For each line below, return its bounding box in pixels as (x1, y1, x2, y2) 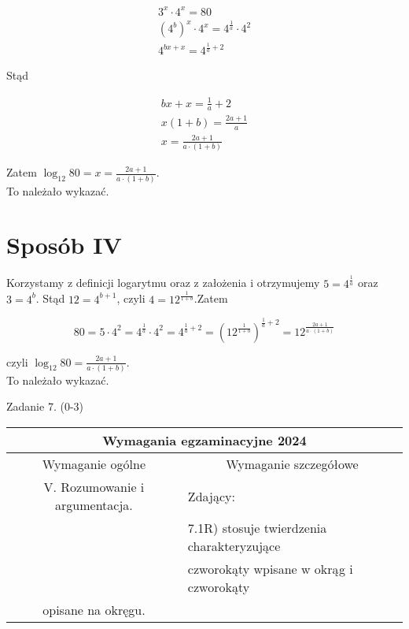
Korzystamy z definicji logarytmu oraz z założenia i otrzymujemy (6, 274, 320, 291)
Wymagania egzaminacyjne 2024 (102, 431, 307, 450)
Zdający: (187, 486, 235, 505)
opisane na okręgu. (42, 601, 146, 620)
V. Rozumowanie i (43, 478, 145, 497)
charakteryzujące (187, 537, 281, 556)
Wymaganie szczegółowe (226, 455, 359, 474)
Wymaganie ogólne (42, 455, 146, 474)
